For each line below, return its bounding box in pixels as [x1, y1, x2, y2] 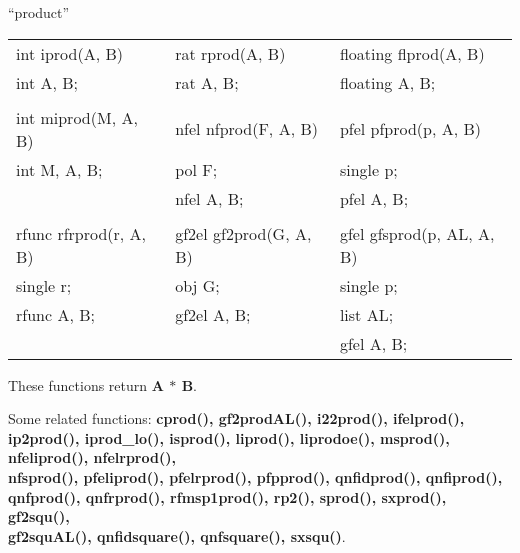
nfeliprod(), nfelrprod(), [8, 447, 176, 468]
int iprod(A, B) [16, 41, 123, 65]
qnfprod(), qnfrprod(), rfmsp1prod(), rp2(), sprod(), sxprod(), [8, 486, 447, 507]
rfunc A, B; [16, 302, 95, 326]
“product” [8, 2, 70, 22]
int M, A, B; [16, 157, 103, 181]
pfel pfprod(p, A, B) [339, 117, 482, 141]
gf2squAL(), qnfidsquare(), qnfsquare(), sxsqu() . [8, 525, 346, 546]
